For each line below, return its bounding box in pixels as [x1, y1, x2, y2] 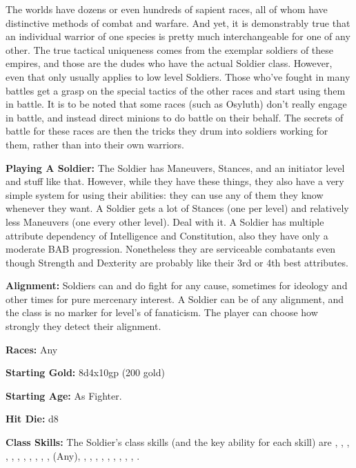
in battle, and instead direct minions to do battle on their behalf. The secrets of [6, 110, 344, 124]
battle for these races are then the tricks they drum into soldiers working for [6, 124, 328, 138]
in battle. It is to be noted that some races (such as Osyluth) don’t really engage [6, 97, 347, 111]
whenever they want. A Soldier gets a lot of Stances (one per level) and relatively [6, 201, 349, 215]
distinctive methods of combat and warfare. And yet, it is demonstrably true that [6, 15, 350, 30]
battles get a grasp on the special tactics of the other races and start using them [6, 83, 346, 97]
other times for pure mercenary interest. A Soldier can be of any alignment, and [6, 291, 344, 306]
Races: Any [6, 342, 58, 356]
